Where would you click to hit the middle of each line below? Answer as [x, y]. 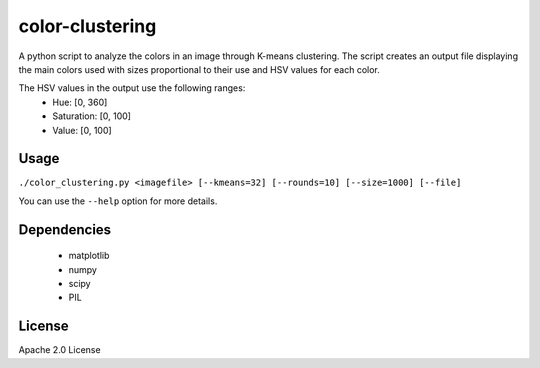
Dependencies [65, 229]
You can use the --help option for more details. [118, 201]
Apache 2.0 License [59, 350]
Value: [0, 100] [82, 130]
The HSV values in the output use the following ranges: [132, 88]
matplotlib [89, 256]
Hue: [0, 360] [80, 102]
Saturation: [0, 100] [92, 116]
